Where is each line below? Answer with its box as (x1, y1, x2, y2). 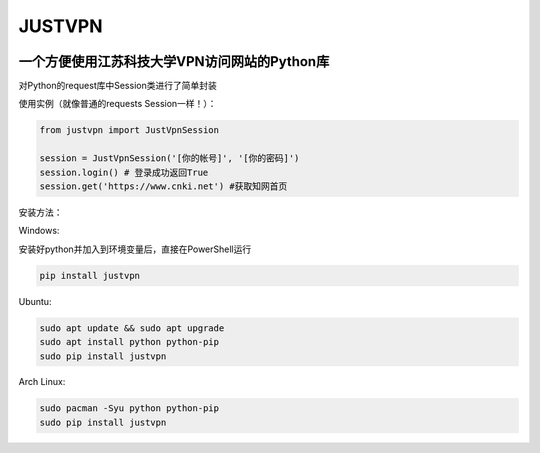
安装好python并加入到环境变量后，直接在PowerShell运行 (18, 243, 252, 255)
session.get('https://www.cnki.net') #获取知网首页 (39, 181, 288, 192)
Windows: (18, 225, 60, 237)
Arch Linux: (18, 376, 66, 388)
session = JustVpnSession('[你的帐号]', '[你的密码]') (39, 153, 300, 164)
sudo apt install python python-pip (39, 336, 220, 348)
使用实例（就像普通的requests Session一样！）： (18, 98, 217, 110)
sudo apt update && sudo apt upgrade (39, 322, 225, 334)
